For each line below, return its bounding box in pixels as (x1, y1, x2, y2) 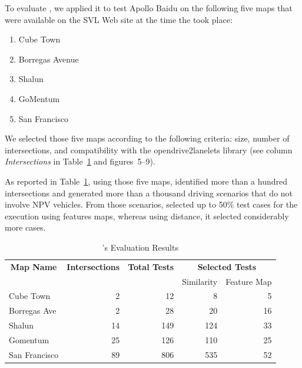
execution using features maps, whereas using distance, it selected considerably (5, 209, 289, 222)
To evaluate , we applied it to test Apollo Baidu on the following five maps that (5, 2, 293, 14)
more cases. (5, 221, 46, 234)
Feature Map (225, 275, 272, 287)
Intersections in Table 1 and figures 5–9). (5, 155, 155, 167)
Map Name (10, 260, 57, 272)
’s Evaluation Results (102, 241, 178, 253)
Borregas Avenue (18, 52, 79, 65)
